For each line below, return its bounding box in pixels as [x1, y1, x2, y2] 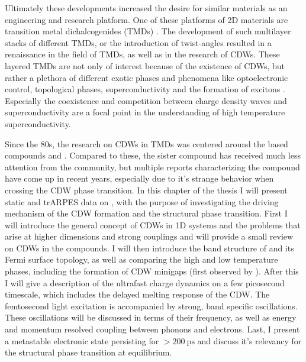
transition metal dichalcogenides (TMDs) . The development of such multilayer [5, 25, 291, 37]
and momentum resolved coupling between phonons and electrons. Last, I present [5, 323, 300, 335]
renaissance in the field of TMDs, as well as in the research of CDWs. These [5, 48, 280, 60]
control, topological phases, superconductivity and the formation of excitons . [5, 83, 285, 95]
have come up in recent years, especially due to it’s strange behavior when [5, 172, 274, 185]
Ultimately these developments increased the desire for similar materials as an [5, 2, 288, 14]
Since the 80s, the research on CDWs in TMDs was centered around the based [5, 137, 288, 150]
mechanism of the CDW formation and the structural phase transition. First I [5, 207, 288, 219]
